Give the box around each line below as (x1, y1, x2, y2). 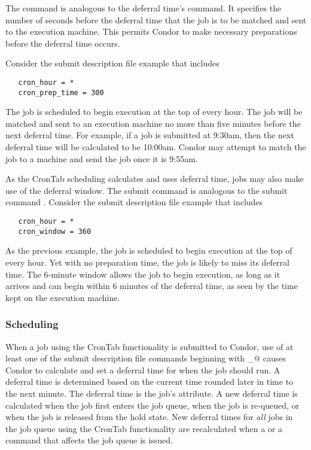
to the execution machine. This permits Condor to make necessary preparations (5, 25, 297, 38)
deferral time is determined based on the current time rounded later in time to (5, 375, 294, 388)
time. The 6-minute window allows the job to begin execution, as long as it (5, 267, 280, 280)
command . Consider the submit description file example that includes (5, 196, 263, 208)
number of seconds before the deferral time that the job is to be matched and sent (5, 13, 307, 26)
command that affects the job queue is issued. (5, 434, 173, 446)
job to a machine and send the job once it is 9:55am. (5, 152, 198, 165)
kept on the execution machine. (5, 291, 120, 303)
